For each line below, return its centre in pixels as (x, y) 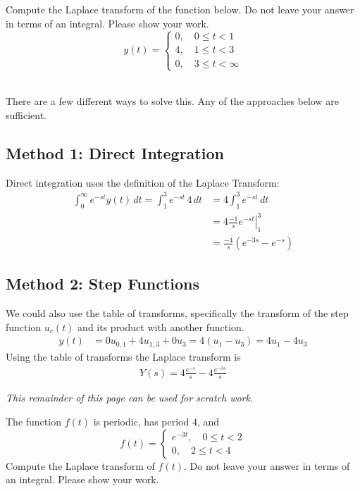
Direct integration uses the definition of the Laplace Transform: (143, 182)
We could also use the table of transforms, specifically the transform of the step (177, 313)
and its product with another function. (161, 327)
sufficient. (26, 114)
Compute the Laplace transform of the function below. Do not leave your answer (180, 9)
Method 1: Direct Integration (115, 153)
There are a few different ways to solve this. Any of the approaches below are (172, 101)
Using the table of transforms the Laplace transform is (123, 356)
